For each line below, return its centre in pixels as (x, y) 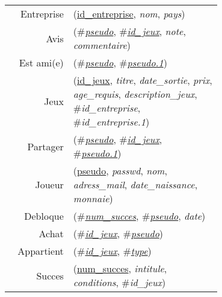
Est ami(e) (41, 62)
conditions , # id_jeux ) (119, 282)
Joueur (49, 184)
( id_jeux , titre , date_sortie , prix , (143, 80)
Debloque (44, 216)
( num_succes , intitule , (120, 268)
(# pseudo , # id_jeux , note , (129, 31)
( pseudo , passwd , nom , (120, 171)
